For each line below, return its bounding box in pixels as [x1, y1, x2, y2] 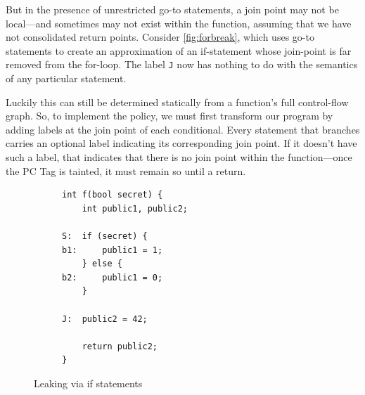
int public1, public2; [82, 203, 188, 214]
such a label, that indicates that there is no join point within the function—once [6, 150, 352, 164]
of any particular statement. [6, 71, 127, 86]
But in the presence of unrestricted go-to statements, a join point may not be [6, 2, 339, 16]
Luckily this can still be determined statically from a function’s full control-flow [6, 94, 349, 109]
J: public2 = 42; [62, 313, 148, 324]
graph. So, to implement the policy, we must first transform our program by [6, 108, 333, 123]
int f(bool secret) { [62, 190, 163, 200]
